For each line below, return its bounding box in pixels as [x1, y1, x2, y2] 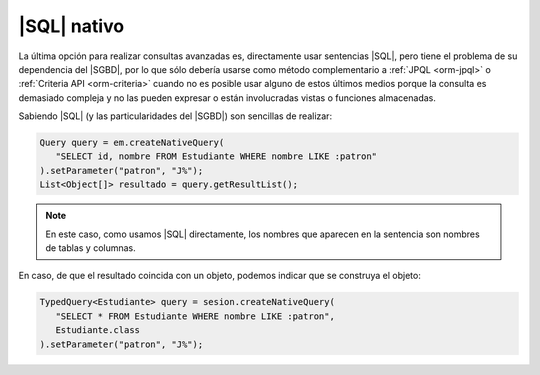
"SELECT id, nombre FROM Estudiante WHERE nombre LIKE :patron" [55, 151, 378, 162]
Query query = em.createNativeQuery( [39, 137, 225, 149]
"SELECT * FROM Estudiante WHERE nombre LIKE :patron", [55, 310, 335, 322]
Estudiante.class [55, 325, 140, 336]
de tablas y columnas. [45, 242, 137, 254]
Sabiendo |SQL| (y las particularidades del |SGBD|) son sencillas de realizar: [18, 110, 333, 122]
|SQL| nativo [18, 15, 125, 37]
